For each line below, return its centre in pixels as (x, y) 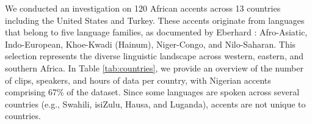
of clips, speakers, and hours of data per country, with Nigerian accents (138, 80)
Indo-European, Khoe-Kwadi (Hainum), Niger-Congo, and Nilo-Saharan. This (151, 44)
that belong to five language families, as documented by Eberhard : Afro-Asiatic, (156, 32)
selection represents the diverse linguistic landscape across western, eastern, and (154, 56)
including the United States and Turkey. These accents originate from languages (155, 20)
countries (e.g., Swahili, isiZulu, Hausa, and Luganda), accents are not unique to (155, 104)
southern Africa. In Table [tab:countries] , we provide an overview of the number (154, 67)
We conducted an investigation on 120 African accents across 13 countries (143, 8)
